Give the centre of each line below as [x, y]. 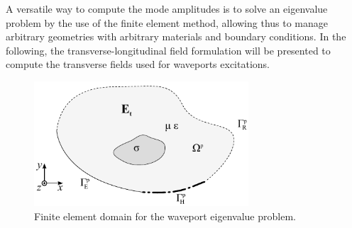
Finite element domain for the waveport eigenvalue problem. [165, 216]
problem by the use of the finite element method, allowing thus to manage [167, 22]
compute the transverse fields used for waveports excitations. [138, 64]
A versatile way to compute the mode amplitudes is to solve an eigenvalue [167, 8]
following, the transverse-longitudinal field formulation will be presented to [168, 50]
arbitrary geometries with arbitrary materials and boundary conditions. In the [176, 36]
